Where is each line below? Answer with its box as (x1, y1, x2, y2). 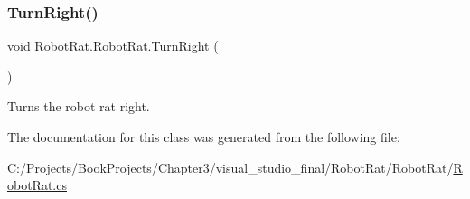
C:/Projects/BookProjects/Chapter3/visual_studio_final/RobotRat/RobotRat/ (7, 157, 454, 176)
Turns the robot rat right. (7, 97, 150, 116)
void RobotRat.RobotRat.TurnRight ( (7, 36, 219, 55)
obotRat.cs (7, 175, 67, 194)
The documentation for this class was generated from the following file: (7, 128, 400, 146)
